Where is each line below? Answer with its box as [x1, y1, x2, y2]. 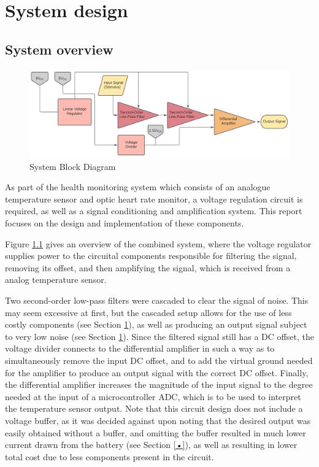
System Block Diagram [29, 160, 116, 172]
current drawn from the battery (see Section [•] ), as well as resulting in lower [5, 438, 298, 451]
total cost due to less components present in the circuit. [5, 450, 214, 463]
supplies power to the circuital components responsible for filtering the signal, [5, 249, 297, 262]
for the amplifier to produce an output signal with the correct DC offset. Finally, [5, 366, 309, 379]
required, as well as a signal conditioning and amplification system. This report [5, 204, 302, 217]
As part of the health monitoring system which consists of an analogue [5, 180, 271, 193]
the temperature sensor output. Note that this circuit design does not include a [5, 402, 303, 415]
